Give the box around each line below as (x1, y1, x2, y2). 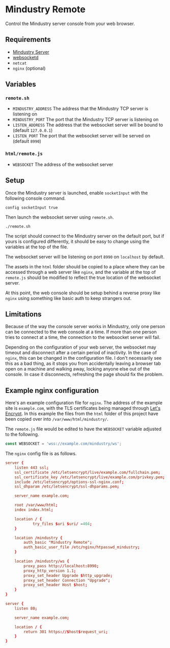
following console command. (5, 195, 66, 201)
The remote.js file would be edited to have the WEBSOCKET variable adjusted (5, 426, 162, 432)
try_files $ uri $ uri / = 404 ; (32, 521, 93, 526)
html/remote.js (5, 151, 43, 157)
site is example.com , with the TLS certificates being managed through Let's (5, 405, 161, 411)
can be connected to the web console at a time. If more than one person (5, 329, 157, 335)
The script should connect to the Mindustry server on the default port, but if (5, 233, 164, 239)
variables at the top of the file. (5, 244, 69, 250)
